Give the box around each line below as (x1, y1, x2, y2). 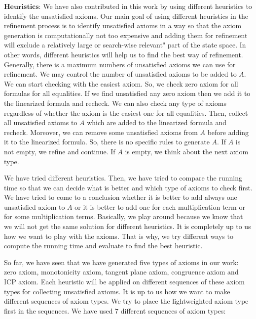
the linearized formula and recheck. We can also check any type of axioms (4, 97, 226, 108)
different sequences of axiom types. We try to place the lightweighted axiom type (4, 296, 249, 306)
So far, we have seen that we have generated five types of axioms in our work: (4, 257, 239, 267)
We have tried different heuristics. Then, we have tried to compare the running (4, 173, 242, 183)
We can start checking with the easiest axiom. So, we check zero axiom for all (4, 78, 238, 89)
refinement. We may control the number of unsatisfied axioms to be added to (4, 69, 237, 79)
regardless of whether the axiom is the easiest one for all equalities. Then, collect (4, 107, 248, 118)
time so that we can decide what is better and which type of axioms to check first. (4, 182, 253, 192)
